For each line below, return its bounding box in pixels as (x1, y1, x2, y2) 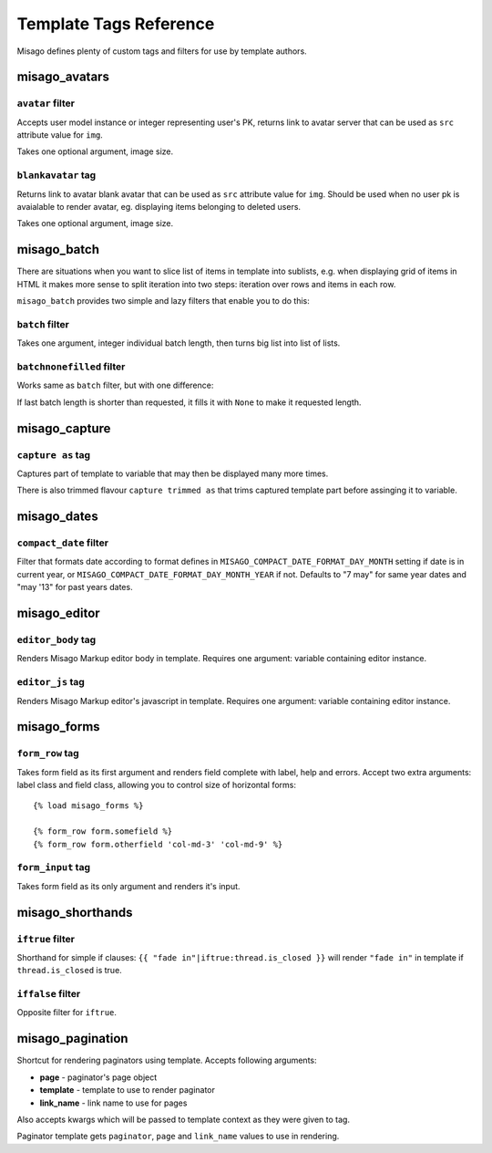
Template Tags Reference (16, 14, 215, 34)
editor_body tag (16, 634, 97, 647)
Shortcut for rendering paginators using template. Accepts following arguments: (16, 1054, 318, 1066)
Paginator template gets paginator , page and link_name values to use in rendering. (16, 1131, 340, 1142)
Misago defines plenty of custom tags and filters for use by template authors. (16, 46, 307, 57)
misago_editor (16, 606, 100, 621)
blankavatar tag (16, 169, 97, 182)
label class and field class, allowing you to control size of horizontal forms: (16, 780, 296, 791)
